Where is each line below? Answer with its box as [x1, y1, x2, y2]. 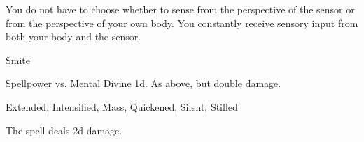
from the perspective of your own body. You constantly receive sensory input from [6, 15, 358, 30]
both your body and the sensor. [6, 29, 141, 44]
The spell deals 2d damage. [6, 123, 122, 137]
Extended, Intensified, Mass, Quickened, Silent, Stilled [6, 99, 238, 113]
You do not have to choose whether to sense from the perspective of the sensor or [6, 2, 355, 16]
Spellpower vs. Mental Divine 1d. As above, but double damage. [6, 76, 281, 90]
